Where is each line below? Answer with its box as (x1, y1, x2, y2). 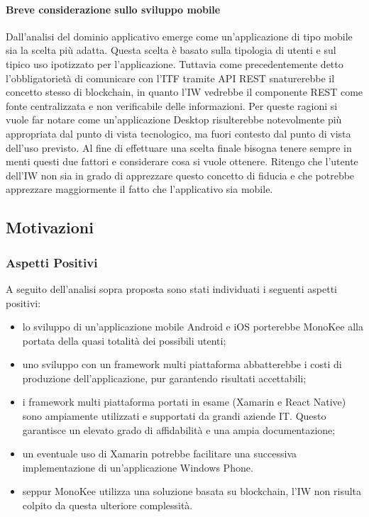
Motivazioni (6, 216, 94, 238)
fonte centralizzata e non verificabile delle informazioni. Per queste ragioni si (6, 98, 338, 113)
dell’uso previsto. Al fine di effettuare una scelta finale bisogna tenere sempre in (6, 140, 352, 155)
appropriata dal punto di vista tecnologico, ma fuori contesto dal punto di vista (6, 126, 351, 140)
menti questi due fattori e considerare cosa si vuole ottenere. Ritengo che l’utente (6, 154, 358, 169)
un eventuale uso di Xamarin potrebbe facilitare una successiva (22, 446, 297, 461)
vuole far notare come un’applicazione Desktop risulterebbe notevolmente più (6, 112, 342, 127)
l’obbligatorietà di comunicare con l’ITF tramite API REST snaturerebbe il (6, 70, 335, 85)
